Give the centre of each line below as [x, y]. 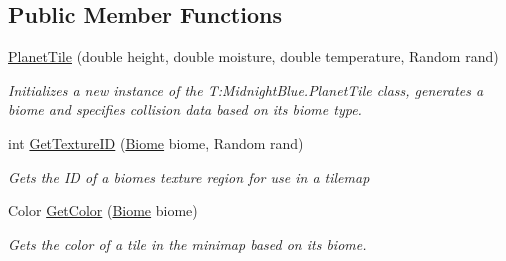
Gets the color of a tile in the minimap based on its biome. [187, 243]
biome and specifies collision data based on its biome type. [185, 109]
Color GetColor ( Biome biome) [103, 210]
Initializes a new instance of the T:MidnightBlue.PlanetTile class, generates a [246, 89]
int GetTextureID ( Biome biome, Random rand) [156, 142]
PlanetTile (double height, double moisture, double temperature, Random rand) [253, 56]
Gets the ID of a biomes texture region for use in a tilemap [189, 176]
